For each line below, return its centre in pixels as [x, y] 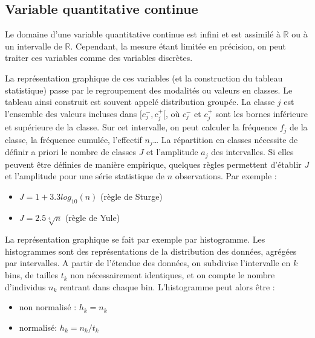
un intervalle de [34, 46]
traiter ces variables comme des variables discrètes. [99, 58]
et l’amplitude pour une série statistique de [85, 176]
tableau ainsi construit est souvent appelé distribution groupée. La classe [140, 102]
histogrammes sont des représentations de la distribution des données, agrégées [151, 251]
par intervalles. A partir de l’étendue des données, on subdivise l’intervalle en [148, 263]
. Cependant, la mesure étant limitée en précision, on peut [178, 46]
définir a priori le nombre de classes [70, 152]
